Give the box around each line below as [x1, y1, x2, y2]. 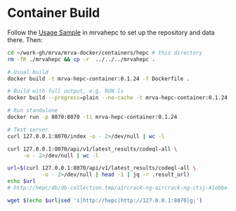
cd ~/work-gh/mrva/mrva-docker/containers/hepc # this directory [7, 49, 202, 56]
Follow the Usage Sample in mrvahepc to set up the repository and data [7, 28, 216, 37]
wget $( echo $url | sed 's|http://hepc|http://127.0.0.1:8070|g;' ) [7, 197, 202, 204]
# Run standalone [7, 107, 58, 114]
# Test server [7, 126, 49, 133]
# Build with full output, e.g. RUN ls [7, 88, 124, 95]
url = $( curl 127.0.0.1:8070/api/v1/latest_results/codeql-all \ [7, 165, 197, 172]
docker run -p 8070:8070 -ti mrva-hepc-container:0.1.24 [7, 114, 178, 121]
